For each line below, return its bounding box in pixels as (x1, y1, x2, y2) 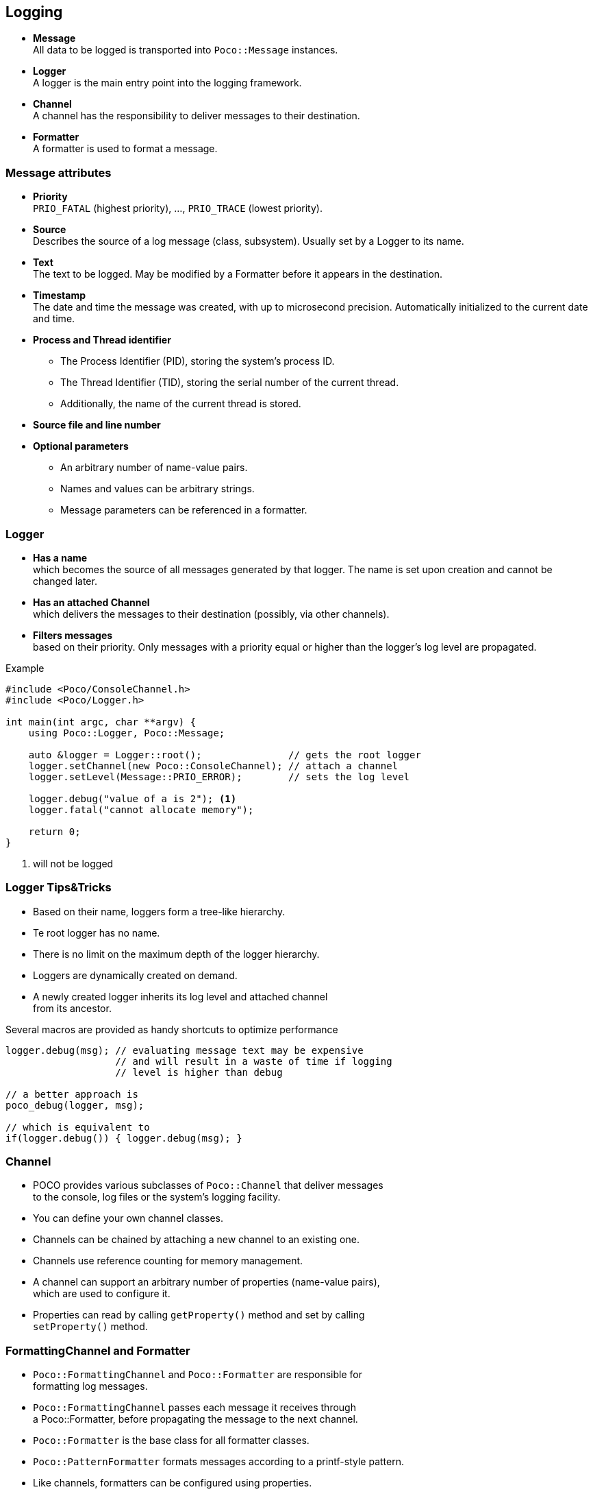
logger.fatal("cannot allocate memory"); (28, 804, 254, 815)
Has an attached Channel (33, 596, 150, 608)
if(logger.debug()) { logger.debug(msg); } (5, 1132, 242, 1144)
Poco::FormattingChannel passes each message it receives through (33, 1401, 356, 1414)
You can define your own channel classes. (33, 1212, 223, 1225)
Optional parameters (33, 440, 129, 453)
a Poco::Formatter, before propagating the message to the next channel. (33, 1413, 358, 1425)
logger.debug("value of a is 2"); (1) (28, 793, 237, 804)
